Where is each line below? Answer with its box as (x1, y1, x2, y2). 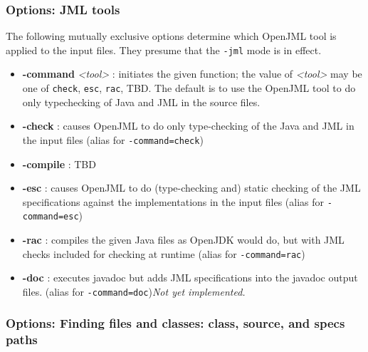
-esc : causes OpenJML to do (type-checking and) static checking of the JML (22, 180, 361, 195)
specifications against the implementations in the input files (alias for (22, 194, 325, 209)
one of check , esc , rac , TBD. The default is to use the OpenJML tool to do (22, 81, 356, 95)
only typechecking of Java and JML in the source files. (22, 94, 261, 109)
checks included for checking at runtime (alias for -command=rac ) (22, 246, 305, 261)
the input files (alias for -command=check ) (22, 132, 204, 147)
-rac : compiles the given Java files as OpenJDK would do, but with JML (22, 232, 345, 247)
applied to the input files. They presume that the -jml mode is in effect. (6, 42, 322, 57)
